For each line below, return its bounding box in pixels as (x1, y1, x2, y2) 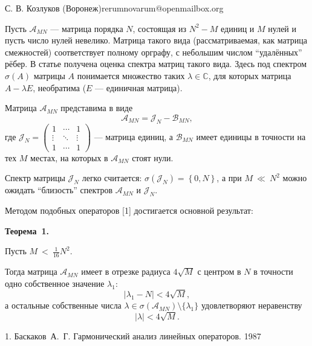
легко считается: (82, 171, 142, 184)
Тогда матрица (5, 265, 57, 278)
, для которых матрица (208, 69, 291, 82)
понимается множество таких (77, 69, 185, 82)
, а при (216, 171, 242, 184)
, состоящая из (132, 22, 187, 34)
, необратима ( (33, 81, 86, 94)
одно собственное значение (5, 277, 105, 289)
